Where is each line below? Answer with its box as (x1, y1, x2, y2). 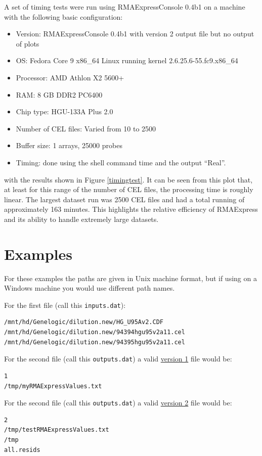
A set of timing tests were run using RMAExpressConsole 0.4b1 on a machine (4, 2, 245, 12)
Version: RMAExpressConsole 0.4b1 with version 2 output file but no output (16, 28, 254, 39)
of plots (16, 38, 39, 49)
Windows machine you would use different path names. (4, 283, 175, 293)
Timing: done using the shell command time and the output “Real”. (16, 157, 226, 167)
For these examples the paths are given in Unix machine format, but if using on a (4, 272, 257, 283)
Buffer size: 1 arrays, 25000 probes (16, 140, 122, 151)
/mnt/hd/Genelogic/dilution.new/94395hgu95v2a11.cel (4, 338, 185, 346)
